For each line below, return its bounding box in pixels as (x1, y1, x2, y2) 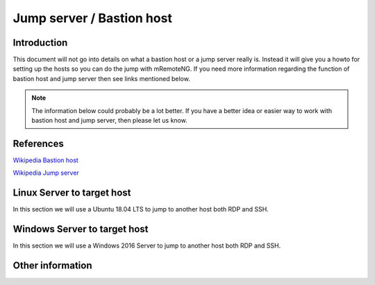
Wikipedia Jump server (12, 169, 79, 177)
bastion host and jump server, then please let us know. (31, 116, 187, 125)
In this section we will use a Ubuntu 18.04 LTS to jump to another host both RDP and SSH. (12, 205, 269, 214)
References (12, 137, 64, 149)
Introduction (12, 37, 68, 49)
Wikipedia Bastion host (12, 156, 79, 164)
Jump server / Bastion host (12, 10, 173, 26)
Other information (12, 259, 92, 271)
